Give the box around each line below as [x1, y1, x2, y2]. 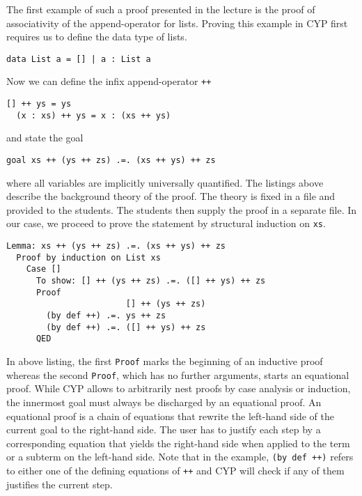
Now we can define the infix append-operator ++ [6, 74, 212, 88]
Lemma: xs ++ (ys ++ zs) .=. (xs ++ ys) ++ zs [6, 241, 226, 251]
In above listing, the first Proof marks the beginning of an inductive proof [6, 354, 323, 368]
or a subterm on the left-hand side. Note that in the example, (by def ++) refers [6, 449, 354, 464]
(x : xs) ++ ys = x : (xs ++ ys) [16, 110, 171, 121]
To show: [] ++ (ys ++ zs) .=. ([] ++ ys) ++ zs [36, 276, 266, 286]
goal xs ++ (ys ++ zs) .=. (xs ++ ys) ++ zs [6, 155, 216, 165]
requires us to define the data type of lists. [6, 29, 187, 44]
